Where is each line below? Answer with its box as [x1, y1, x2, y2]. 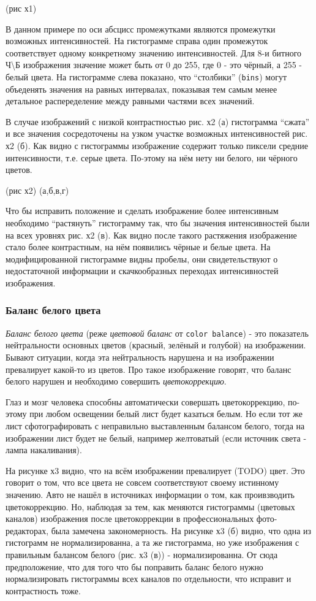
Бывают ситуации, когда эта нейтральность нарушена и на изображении [6, 351, 274, 363]
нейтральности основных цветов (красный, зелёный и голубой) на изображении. [6, 339, 306, 351]
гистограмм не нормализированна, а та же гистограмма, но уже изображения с [6, 536, 299, 549]
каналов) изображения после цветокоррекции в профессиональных [6, 512, 254, 525]
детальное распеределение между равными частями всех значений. [6, 94, 255, 107]
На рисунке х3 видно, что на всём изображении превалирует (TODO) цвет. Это [6, 464, 305, 477]
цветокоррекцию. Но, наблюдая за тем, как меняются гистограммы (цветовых [6, 500, 295, 513]
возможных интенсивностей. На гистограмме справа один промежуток [6, 34, 268, 47]
